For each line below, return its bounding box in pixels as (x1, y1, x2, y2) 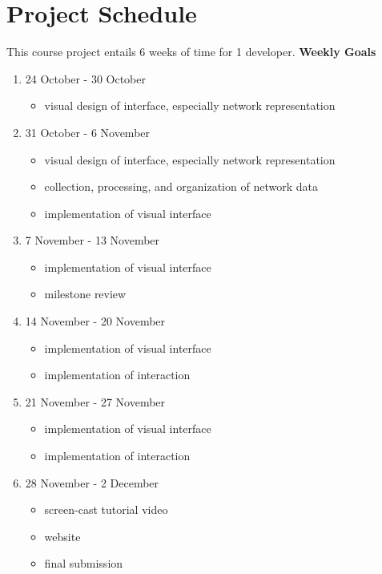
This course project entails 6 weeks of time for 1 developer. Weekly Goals (6, 43, 376, 60)
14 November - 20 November (25, 313, 166, 329)
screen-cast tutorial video (44, 501, 168, 518)
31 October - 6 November (25, 123, 151, 140)
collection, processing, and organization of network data (44, 178, 318, 195)
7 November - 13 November (25, 232, 160, 249)
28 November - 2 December (25, 474, 159, 491)
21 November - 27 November (25, 393, 166, 410)
